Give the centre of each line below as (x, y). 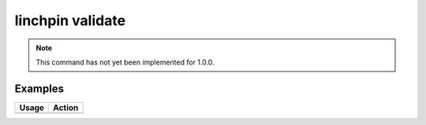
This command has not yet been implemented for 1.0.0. (125, 62)
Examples (39, 88)
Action (65, 108)
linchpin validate (70, 20)
